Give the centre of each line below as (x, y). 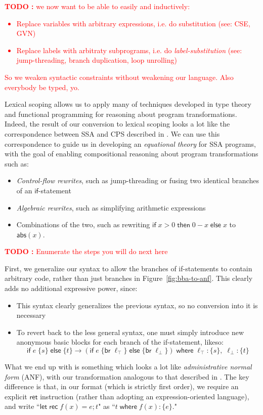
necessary (31, 315)
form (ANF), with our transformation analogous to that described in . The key (127, 376)
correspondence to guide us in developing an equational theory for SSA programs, (130, 143)
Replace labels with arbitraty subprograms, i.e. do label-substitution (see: (129, 50)
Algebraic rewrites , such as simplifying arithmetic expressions (111, 207)
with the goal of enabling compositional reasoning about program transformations (131, 154)
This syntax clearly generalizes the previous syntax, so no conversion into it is (137, 305)
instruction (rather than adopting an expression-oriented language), (145, 396)
